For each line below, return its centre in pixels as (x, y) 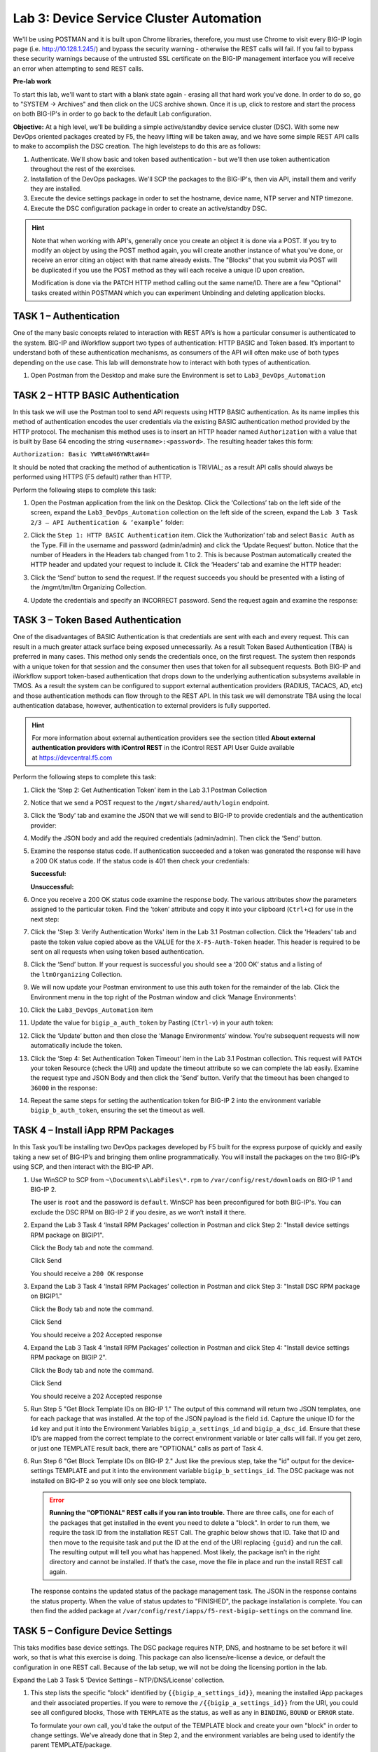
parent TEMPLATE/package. (71, 1745)
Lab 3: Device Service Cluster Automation (137, 18)
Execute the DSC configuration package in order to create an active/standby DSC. (149, 208)
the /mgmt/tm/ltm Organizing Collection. (89, 587)
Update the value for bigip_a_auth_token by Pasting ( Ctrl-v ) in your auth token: (152, 1022)
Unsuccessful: (52, 887)
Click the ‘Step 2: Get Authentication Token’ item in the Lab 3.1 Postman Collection (149, 790)
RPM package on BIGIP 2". (69, 1357)
